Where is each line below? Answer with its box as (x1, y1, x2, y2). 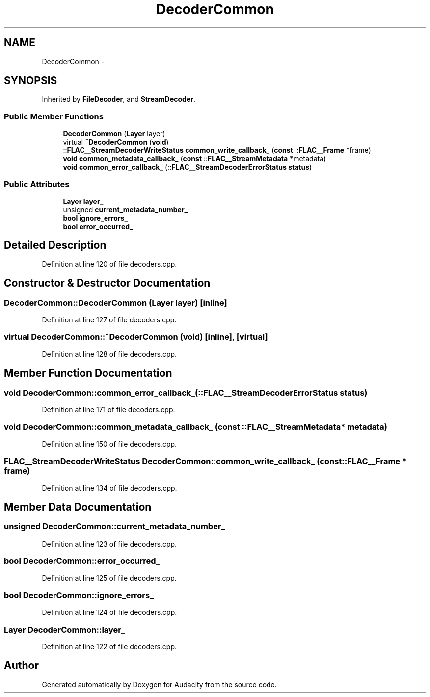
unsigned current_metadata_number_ (63, 205, 188, 214)
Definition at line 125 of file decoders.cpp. (42, 574, 177, 582)
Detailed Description (4, 239, 107, 252)
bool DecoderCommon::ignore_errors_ (4, 590, 154, 600)
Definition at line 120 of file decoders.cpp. (42, 260, 177, 268)
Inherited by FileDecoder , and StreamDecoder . (42, 95, 196, 104)
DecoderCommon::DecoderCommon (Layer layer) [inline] (4, 297, 227, 308)
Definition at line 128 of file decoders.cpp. (42, 349, 177, 358)
